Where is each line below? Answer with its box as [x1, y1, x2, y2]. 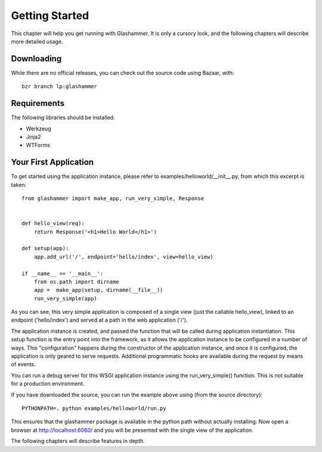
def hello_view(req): [21, 220, 85, 227]
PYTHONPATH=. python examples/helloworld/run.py [21, 405, 166, 412]
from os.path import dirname [33, 278, 119, 285]
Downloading [11, 54, 62, 64]
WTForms [26, 142, 51, 149]
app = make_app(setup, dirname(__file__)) [33, 286, 163, 294]
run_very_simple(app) [33, 295, 98, 302]
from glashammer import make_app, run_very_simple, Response [21, 195, 204, 202]
